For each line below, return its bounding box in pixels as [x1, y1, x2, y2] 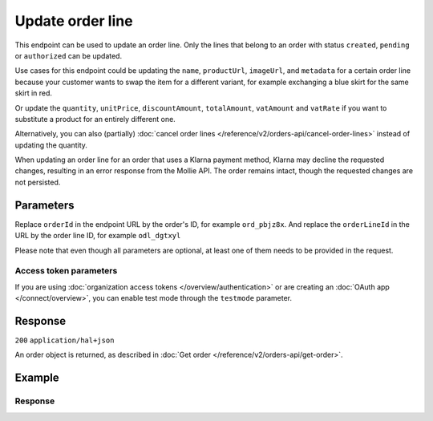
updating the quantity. [14, 140, 88, 150]
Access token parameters [14, 265, 118, 277]
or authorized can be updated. [14, 51, 123, 60]
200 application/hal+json [14, 335, 115, 345]
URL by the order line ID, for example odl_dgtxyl [14, 231, 181, 241]
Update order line [14, 12, 133, 30]
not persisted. [14, 177, 61, 187]
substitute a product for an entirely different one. [14, 114, 176, 123]
